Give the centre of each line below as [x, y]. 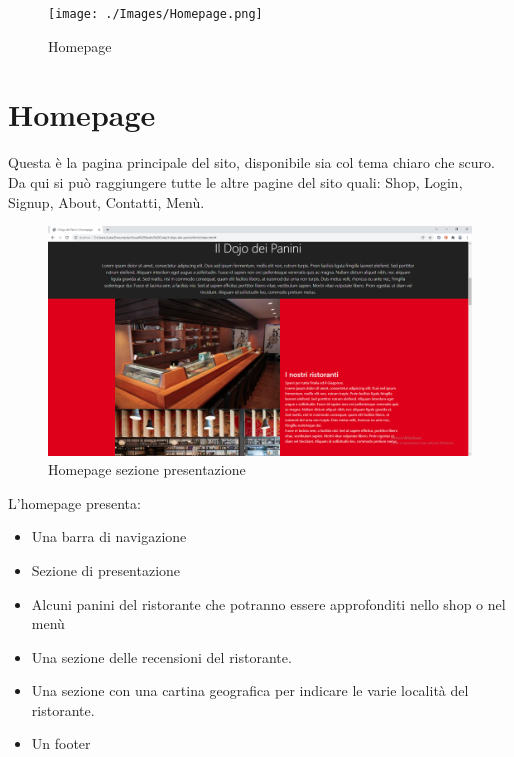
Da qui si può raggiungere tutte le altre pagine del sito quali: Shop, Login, [235, 181]
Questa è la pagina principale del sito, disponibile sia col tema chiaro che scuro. [251, 162]
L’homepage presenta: [74, 502]
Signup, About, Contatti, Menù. [106, 201]
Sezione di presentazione [106, 569]
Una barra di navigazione [109, 536]
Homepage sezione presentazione [147, 469]
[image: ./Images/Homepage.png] [155, 14]
